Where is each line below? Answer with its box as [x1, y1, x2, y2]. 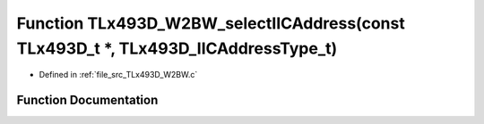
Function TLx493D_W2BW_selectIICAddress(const [16, 13, 405, 33]
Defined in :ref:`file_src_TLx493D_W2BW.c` [39, 70, 198, 80]
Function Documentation [16, 93, 159, 108]
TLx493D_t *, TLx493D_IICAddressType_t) [16, 38, 338, 58]
